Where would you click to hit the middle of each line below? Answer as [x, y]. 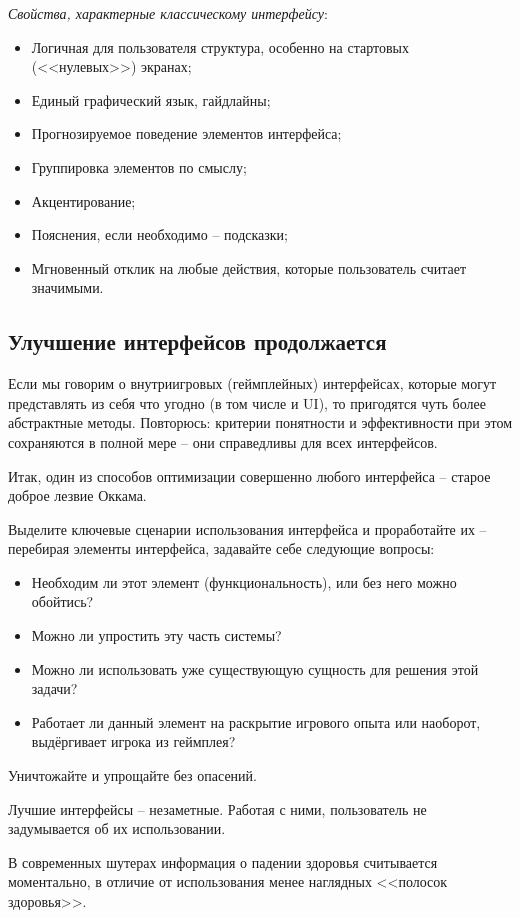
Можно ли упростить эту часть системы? [156, 635]
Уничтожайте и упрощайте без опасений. [132, 775]
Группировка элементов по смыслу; [139, 166]
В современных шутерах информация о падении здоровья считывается [223, 861]
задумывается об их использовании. [117, 828]
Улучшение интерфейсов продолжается [197, 341]
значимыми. [67, 287]
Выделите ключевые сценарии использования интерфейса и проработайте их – [247, 528]
